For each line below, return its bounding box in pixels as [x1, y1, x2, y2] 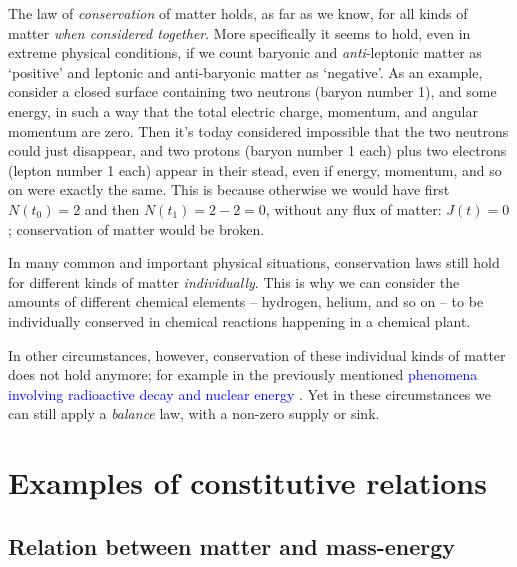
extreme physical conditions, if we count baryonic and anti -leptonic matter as [8, 42, 482, 63]
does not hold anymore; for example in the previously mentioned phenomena [8, 364, 478, 385]
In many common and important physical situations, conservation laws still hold [8, 252, 500, 273]
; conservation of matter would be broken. [8, 218, 265, 239]
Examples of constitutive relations [8, 462, 487, 503]
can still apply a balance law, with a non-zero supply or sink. [8, 403, 380, 424]
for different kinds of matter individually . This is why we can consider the [8, 271, 460, 292]
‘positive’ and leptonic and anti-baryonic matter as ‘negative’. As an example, [8, 61, 483, 82]
